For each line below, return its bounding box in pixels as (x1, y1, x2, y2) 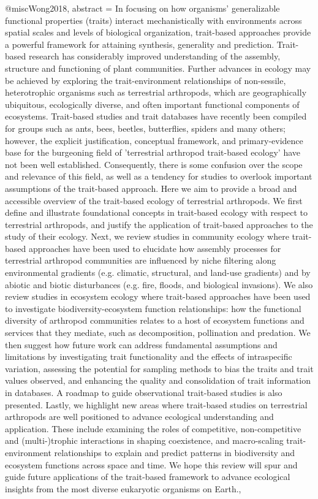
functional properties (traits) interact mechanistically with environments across (5, 13, 302, 26)
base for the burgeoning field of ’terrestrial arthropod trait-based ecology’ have (5, 146, 301, 159)
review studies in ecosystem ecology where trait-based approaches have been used (5, 290, 311, 303)
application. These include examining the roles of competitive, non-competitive (5, 422, 301, 435)
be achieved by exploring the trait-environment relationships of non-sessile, (5, 74, 286, 86)
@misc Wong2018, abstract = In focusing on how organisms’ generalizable (5, 2, 280, 14)
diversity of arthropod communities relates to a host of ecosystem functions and (5, 314, 305, 327)
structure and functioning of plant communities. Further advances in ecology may (5, 61, 311, 74)
